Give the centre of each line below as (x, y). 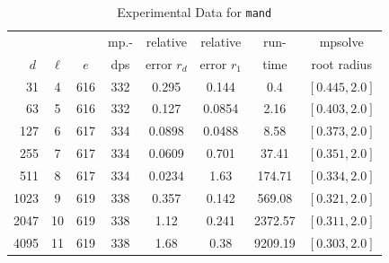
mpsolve (341, 41)
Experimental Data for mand (194, 12)
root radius (341, 63)
